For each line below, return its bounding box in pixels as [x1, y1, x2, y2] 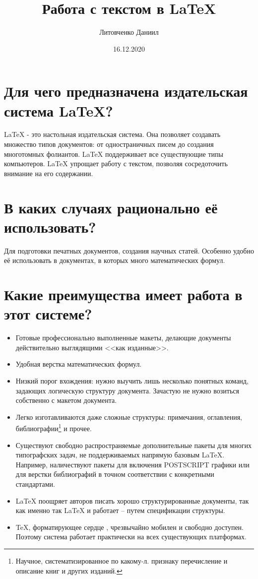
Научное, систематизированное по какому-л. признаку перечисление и [15, 555, 228, 566]
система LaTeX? [4, 100, 113, 121]
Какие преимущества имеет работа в [4, 284, 243, 305]
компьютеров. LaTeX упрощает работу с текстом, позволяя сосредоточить [4, 158, 228, 169]
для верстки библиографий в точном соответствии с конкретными [15, 469, 214, 479]
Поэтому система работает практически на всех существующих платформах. [15, 531, 247, 542]
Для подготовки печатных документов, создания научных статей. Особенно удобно [4, 245, 254, 256]
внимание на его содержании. [4, 168, 93, 178]
